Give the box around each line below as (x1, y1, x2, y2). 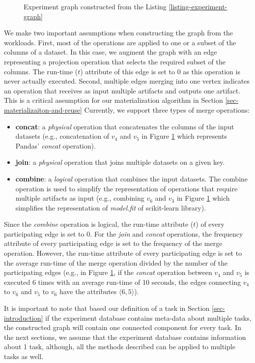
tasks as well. (4, 351, 44, 361)
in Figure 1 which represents (142, 131, 227, 141)
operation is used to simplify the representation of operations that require (15, 183, 238, 193)
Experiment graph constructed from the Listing (24, 1, 167, 11)
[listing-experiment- (169, 1, 227, 11)
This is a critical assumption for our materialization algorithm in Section (4, 95, 223, 105)
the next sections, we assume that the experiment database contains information (4, 332, 246, 342)
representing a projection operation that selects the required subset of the (4, 56, 226, 66)
